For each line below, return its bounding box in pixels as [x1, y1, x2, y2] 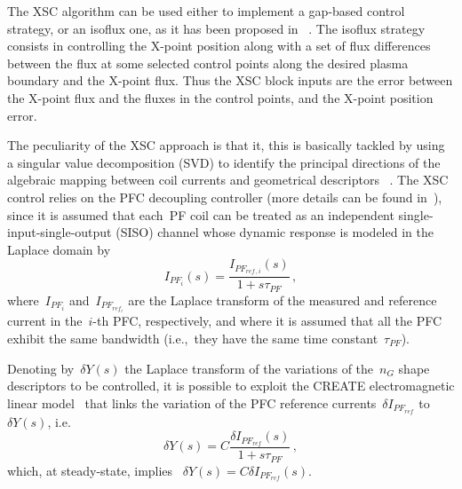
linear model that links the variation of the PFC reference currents [7, 393, 377, 412]
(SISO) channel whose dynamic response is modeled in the [115, 223, 434, 241]
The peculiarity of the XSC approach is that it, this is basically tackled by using [7, 136, 445, 154]
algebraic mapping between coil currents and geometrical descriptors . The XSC [7, 170, 449, 189]
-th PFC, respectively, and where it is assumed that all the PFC [92, 312, 442, 330]
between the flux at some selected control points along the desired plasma [7, 53, 409, 72]
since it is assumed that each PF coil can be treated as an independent [7, 205, 394, 224]
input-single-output [7, 223, 112, 241]
